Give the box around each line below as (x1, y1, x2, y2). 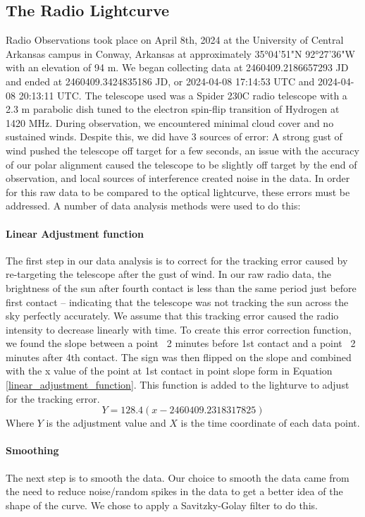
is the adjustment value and (46, 415, 166, 430)
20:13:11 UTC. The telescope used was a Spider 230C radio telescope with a (18, 87, 347, 102)
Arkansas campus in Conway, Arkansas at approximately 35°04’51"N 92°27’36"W (6, 46, 355, 61)
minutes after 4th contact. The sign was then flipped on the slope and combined (6, 349, 352, 364)
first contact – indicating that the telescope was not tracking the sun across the (6, 294, 349, 309)
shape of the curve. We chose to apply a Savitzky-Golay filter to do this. (6, 497, 318, 512)
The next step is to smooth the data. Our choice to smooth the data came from (6, 470, 349, 485)
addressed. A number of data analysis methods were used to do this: (6, 198, 301, 213)
